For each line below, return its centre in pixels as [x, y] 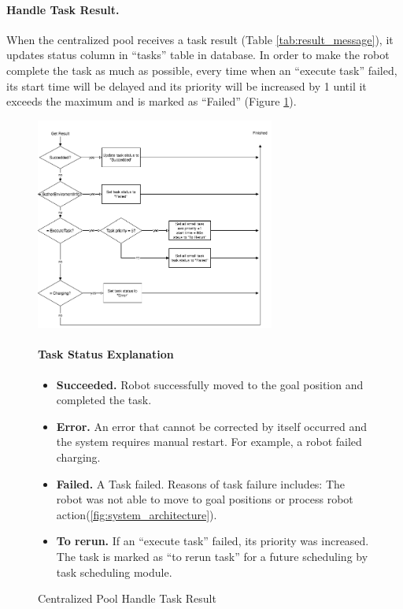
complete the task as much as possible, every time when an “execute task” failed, [202, 70]
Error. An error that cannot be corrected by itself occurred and [211, 426]
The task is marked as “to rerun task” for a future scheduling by [212, 556]
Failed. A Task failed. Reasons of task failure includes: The [201, 483]
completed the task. [104, 400]
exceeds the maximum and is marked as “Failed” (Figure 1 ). [152, 101]
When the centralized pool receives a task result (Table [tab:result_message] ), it [200, 39]
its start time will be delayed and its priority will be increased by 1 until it [187, 85]
